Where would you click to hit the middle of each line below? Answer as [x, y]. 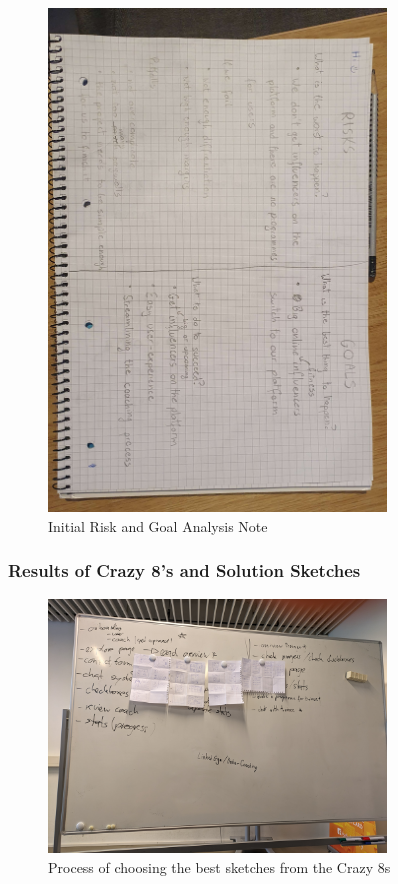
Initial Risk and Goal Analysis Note [158, 525]
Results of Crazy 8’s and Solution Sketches [184, 570]
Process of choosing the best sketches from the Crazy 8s [219, 866]
